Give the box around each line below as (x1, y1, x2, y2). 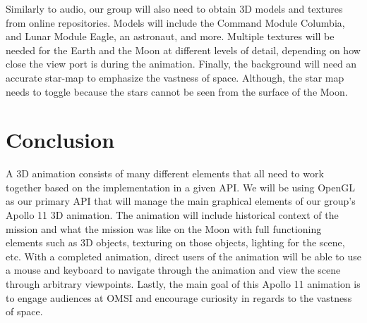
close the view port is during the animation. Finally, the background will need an (6, 56, 357, 71)
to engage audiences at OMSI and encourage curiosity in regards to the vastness (6, 290, 352, 305)
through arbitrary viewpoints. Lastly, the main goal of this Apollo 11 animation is (6, 277, 361, 291)
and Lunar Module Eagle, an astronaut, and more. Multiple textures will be (6, 29, 335, 44)
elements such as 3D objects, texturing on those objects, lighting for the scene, (6, 235, 345, 250)
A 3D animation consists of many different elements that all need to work (6, 166, 324, 181)
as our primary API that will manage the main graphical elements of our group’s (6, 194, 356, 208)
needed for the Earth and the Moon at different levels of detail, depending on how (6, 42, 361, 57)
